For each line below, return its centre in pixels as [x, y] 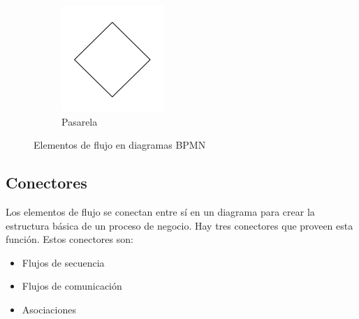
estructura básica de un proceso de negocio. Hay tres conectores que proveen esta [179, 225]
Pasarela [80, 121]
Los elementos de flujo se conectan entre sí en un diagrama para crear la [160, 211]
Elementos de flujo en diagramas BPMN [120, 145]
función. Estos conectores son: [69, 239]
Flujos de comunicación [72, 286]
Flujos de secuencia [63, 262]
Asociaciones [49, 309]
